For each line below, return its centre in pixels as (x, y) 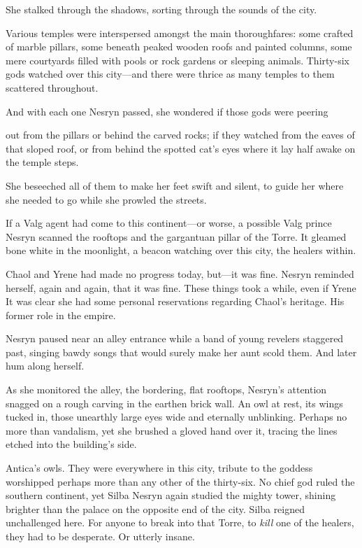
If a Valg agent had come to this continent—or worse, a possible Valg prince (169, 223)
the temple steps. (42, 162)
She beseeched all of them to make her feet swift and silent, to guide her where (175, 185)
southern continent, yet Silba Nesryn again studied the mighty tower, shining (171, 495)
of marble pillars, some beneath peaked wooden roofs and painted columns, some (179, 47)
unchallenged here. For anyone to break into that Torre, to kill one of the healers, (180, 522)
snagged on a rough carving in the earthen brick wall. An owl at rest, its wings (174, 403)
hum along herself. (45, 366)
